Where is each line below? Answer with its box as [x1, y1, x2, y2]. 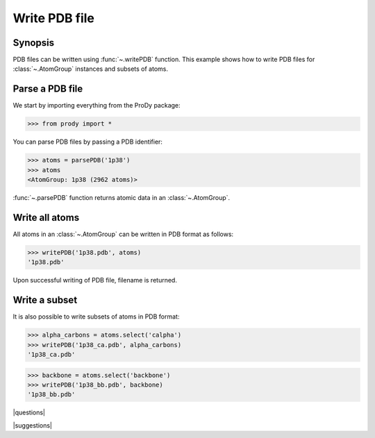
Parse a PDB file [12, 83, 83, 95]
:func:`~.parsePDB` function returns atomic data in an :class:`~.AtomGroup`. [12, 194, 231, 202]
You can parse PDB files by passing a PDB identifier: [12, 137, 163, 146]
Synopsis [12, 37, 55, 49]
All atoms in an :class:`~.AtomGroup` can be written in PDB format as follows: [12, 230, 234, 238]
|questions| [12, 408, 45, 416]
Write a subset [12, 294, 78, 306]
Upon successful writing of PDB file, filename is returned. [12, 276, 177, 285]
